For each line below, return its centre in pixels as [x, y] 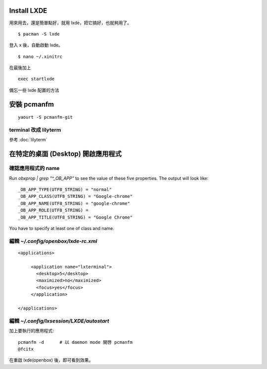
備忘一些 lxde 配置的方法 [34, 90]
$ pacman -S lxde [39, 34]
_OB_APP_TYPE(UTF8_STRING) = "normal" [65, 189]
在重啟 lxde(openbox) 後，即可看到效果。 [51, 360]
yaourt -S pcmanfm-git [45, 117]
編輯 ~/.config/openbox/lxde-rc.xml [53, 241]
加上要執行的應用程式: [32, 331]
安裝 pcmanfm [32, 104]
